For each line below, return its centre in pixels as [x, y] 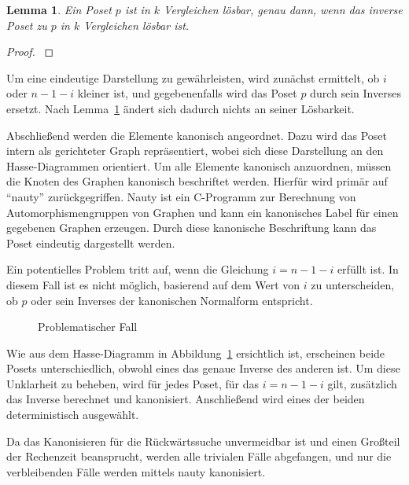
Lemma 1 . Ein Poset [59, 9]
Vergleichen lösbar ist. [136, 25]
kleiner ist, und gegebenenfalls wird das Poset [187, 93]
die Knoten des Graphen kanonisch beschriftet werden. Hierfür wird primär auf [197, 181]
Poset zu [27, 25]
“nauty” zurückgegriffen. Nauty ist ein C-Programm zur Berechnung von [181, 196]
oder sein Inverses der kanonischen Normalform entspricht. [172, 300]
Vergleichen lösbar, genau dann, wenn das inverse [283, 9]
